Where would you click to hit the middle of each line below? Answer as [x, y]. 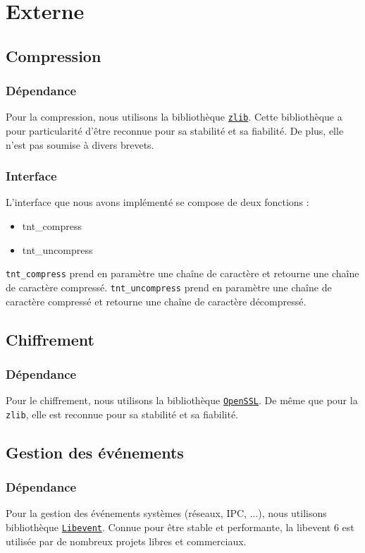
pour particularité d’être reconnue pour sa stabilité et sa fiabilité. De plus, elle [175, 131]
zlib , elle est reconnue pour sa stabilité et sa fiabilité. [122, 414]
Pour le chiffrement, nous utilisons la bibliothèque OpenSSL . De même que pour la [182, 400]
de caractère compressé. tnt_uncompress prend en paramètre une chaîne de [169, 287]
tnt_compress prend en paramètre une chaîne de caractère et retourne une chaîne [182, 273]
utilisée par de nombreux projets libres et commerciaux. [126, 541]
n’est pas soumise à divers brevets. [80, 144]
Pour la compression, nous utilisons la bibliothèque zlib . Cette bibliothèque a [174, 117]
